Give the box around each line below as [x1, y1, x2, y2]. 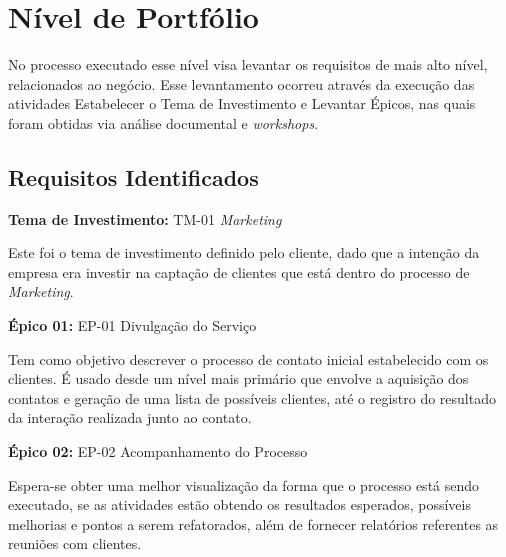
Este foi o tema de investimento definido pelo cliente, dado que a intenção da [8, 242, 480, 263]
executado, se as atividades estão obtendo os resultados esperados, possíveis [8, 494, 471, 515]
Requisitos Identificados [8, 161, 259, 192]
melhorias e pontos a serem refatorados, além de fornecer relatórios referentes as [8, 513, 499, 534]
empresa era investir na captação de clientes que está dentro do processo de [8, 261, 470, 282]
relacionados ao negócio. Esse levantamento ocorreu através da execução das [8, 73, 475, 94]
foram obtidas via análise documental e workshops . [8, 112, 319, 133]
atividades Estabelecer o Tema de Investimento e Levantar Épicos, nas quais [8, 93, 476, 114]
